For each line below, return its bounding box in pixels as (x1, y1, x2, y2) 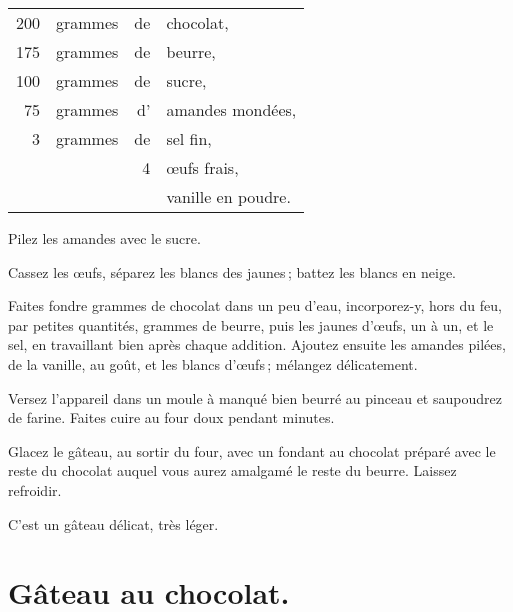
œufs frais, (166, 156, 239, 179)
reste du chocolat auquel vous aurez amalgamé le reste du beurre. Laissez (8, 460, 457, 481)
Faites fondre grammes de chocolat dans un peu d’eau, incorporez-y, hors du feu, (8, 295, 502, 316)
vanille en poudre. (166, 185, 291, 208)
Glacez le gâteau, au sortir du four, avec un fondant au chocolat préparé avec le (8, 440, 496, 461)
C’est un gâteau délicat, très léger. (8, 513, 219, 534)
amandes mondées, (166, 98, 297, 121)
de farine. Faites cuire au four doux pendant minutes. (8, 407, 335, 428)
